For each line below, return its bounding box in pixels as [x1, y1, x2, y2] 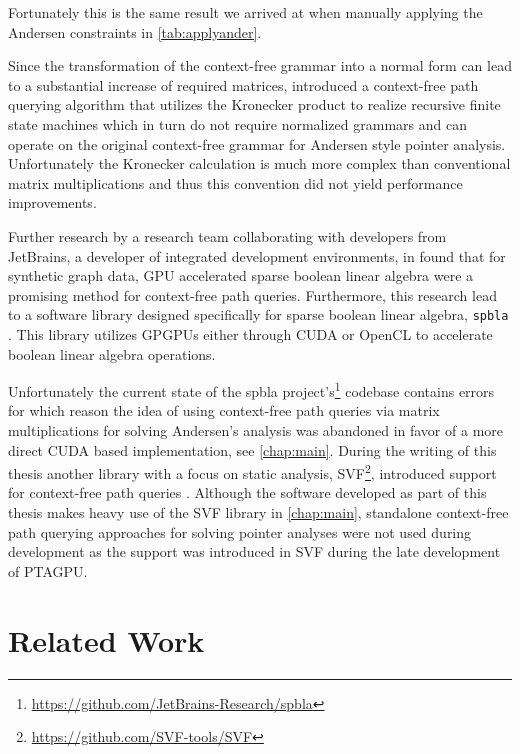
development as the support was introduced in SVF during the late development [8, 541, 501, 562]
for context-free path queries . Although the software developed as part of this [8, 482, 487, 503]
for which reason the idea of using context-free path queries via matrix [8, 400, 440, 421]
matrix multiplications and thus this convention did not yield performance [8, 172, 463, 193]
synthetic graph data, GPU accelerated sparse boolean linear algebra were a [8, 265, 474, 286]
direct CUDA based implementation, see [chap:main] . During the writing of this [8, 439, 497, 460]
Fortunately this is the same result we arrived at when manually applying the [8, 2, 483, 22]
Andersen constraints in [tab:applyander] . [8, 21, 262, 42]
